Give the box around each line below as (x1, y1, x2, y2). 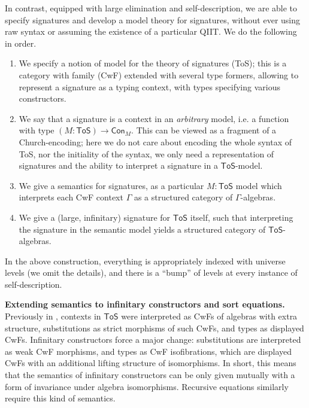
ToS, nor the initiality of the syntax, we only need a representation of (19, 147, 274, 160)
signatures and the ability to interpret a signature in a (19, 159, 218, 172)
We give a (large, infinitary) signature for (19, 211, 171, 223)
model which (235, 179, 282, 191)
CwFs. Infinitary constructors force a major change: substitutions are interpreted (5, 333, 301, 346)
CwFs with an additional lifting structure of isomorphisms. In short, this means (5, 357, 296, 369)
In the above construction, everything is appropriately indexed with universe (5, 254, 286, 267)
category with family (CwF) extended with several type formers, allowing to (19, 68, 299, 81)
